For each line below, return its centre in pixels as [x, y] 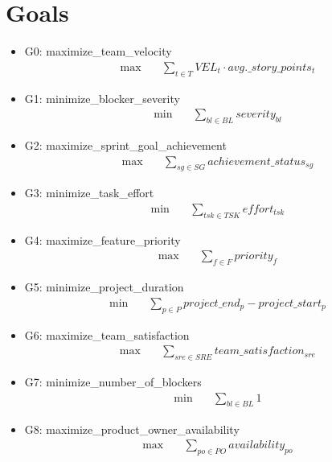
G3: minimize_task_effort [89, 193]
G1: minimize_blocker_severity [102, 98]
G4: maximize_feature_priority [102, 239]
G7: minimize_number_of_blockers [113, 382]
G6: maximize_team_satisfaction [107, 334]
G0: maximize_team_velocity [98, 51]
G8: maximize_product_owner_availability [132, 429]
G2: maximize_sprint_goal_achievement [125, 144]
